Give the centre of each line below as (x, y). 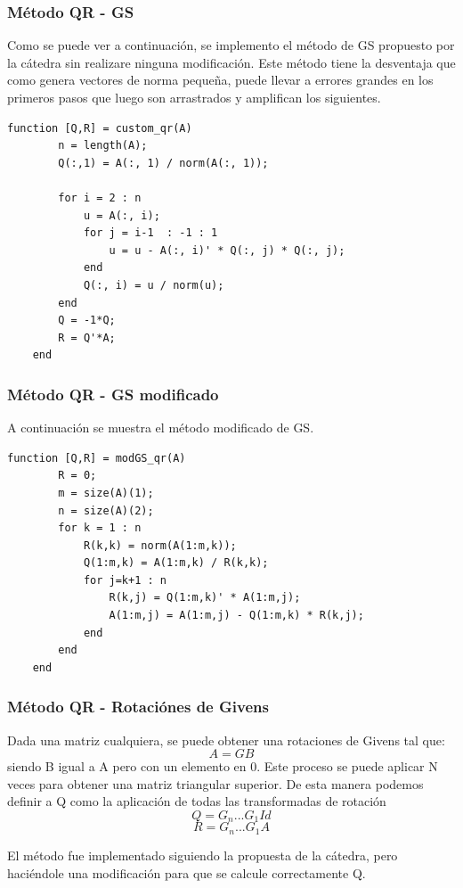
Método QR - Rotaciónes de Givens (138, 707)
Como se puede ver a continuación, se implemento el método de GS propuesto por (231, 45)
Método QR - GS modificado (113, 394)
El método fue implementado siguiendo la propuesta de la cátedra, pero (203, 855)
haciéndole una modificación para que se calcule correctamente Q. (187, 872)
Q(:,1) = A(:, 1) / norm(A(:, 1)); (163, 163)
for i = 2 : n (100, 197)
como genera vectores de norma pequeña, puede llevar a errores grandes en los (220, 80)
